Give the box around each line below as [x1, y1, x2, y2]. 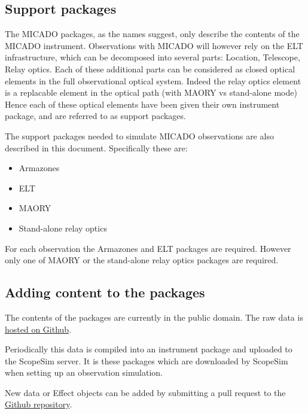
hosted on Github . [5, 322, 72, 335]
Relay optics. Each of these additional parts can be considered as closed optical [5, 62, 295, 75]
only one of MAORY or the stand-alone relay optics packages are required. [5, 254, 279, 266]
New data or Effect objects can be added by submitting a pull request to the [5, 386, 286, 398]
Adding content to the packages [5, 283, 205, 302]
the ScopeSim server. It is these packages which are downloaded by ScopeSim [5, 354, 288, 367]
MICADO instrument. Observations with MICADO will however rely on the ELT [5, 39, 303, 51]
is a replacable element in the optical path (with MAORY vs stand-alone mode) [5, 86, 297, 99]
